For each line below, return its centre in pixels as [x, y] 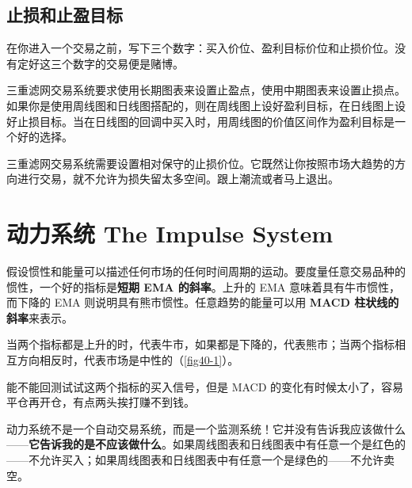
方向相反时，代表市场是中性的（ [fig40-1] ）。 [128, 360]
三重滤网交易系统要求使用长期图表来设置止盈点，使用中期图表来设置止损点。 [206, 90]
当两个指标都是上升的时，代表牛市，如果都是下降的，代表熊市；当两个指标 [200, 344]
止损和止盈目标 [65, 15]
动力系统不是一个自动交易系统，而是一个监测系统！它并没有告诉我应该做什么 [206, 428]
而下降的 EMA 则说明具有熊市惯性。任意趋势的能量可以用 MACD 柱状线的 [203, 302]
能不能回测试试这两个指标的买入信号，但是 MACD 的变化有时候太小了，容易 [205, 386]
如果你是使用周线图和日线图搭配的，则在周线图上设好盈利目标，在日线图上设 [206, 105]
